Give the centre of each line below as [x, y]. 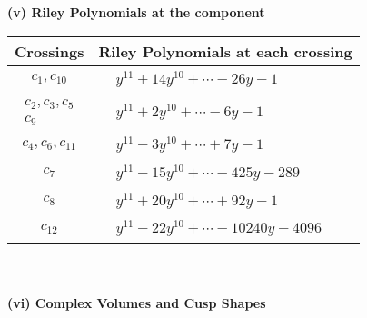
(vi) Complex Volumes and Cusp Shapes [137, 302]
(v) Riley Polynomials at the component [136, 12]
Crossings [50, 51]
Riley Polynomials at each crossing [225, 51]
